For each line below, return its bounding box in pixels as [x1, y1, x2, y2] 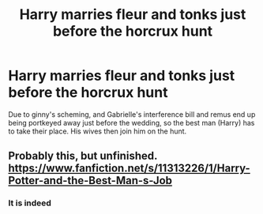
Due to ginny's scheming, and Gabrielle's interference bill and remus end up [8, 109, 256, 119]
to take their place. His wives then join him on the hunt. [8, 126, 187, 136]
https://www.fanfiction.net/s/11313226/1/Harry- [8, 162, 250, 175]
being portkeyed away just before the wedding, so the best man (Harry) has [8, 118, 255, 127]
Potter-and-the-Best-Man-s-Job [8, 174, 172, 187]
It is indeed [8, 197, 51, 208]
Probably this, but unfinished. [8, 149, 158, 163]
